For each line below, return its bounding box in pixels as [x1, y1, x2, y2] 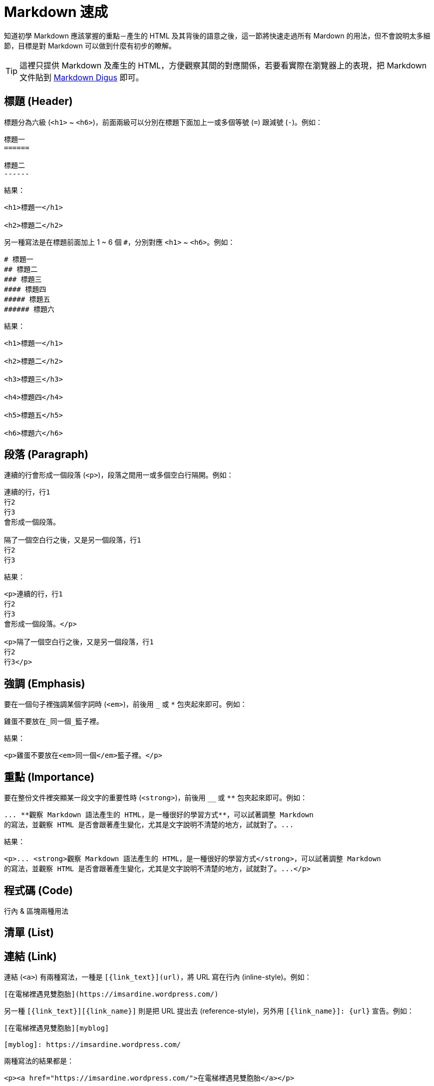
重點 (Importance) [4, 770, 94, 783]
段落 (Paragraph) [4, 448, 88, 461]
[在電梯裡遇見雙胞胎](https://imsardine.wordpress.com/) [4, 990, 219, 999]
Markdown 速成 [4, 3, 108, 20]
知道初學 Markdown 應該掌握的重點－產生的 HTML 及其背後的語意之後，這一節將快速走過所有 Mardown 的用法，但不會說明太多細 [4, 31, 431, 40]
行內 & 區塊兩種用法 [4, 906, 68, 915]
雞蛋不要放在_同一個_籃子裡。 [4, 717, 103, 726]
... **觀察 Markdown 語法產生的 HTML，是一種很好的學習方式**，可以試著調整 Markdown [4, 811, 314, 819]
